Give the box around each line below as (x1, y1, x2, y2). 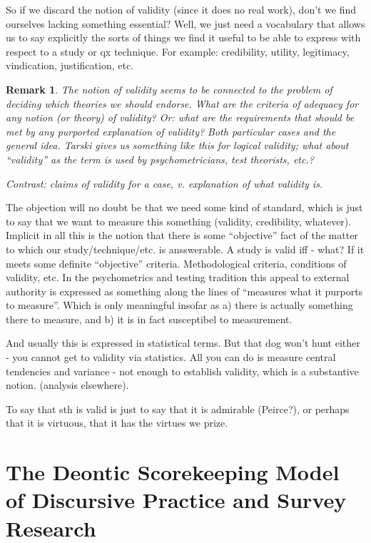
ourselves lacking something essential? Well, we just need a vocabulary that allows (6, 16, 365, 31)
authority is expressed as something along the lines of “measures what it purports (6, 283, 363, 298)
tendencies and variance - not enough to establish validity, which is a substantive (6, 363, 359, 378)
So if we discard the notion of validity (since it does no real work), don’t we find (6, 2, 357, 16)
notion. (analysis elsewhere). (6, 377, 129, 392)
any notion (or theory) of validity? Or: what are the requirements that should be (6, 110, 355, 125)
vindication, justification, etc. (6, 58, 134, 73)
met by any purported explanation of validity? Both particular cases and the (6, 123, 336, 138)
